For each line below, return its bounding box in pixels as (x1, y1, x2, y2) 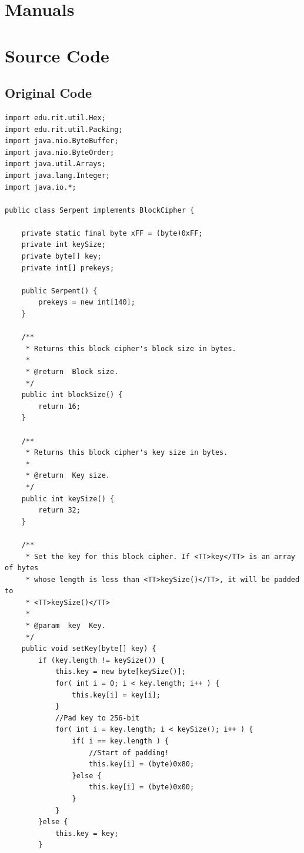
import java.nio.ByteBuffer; (5, 137, 119, 146)
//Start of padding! (89, 748, 169, 757)
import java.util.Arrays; (5, 160, 106, 168)
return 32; (38, 506, 81, 515)
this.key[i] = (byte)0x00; (89, 783, 195, 792)
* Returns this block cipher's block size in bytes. (25, 344, 236, 353)
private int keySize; (21, 240, 106, 249)
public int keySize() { (21, 494, 115, 503)
